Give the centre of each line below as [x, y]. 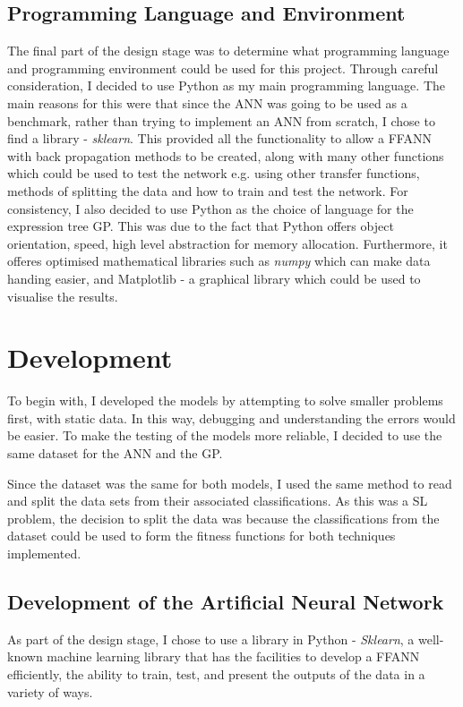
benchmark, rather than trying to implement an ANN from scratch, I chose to [221, 120]
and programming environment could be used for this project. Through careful [223, 68]
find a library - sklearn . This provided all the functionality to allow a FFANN [219, 138]
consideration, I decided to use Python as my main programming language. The [226, 85]
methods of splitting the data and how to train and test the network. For [208, 190]
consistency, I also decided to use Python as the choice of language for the [210, 208]
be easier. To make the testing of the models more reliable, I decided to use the [225, 435]
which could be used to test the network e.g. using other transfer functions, [214, 173]
